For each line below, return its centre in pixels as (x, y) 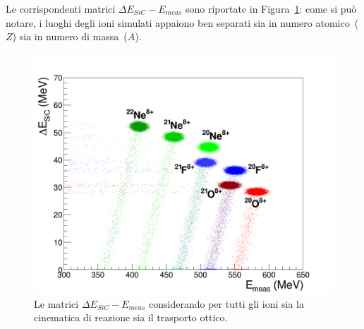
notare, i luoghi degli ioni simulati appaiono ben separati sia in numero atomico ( (182, 22)
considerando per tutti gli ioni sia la (226, 303)
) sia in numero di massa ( (70, 36)
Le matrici (56, 303)
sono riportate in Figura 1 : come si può (271, 8)
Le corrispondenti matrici (61, 8)
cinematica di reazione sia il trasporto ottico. (131, 317)
